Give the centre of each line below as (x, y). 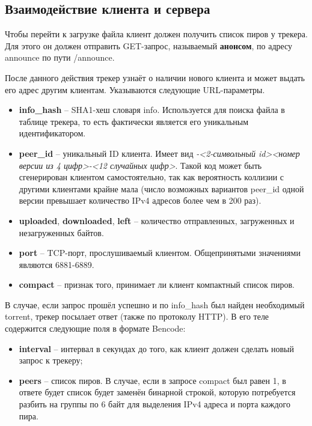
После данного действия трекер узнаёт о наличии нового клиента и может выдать (155, 77)
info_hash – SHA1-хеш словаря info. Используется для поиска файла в (152, 110)
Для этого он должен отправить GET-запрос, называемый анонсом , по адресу (149, 45)
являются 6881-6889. (57, 264)
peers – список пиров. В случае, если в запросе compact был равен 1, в (152, 380)
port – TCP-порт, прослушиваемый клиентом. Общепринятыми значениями (160, 253)
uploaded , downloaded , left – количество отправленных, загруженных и (157, 220)
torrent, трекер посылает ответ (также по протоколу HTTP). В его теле (137, 316)
